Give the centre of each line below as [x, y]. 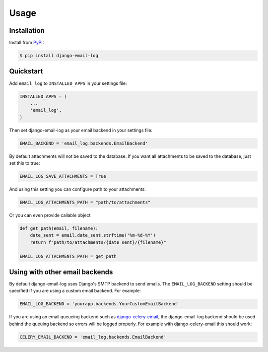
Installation [27, 31]
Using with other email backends [61, 272]
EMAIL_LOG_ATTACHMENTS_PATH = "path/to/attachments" [85, 202]
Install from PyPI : [27, 43]
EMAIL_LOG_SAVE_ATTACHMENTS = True [63, 176]
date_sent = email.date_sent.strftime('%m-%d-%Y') [93, 235]
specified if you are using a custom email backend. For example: [75, 291]
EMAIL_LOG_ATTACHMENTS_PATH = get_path [68, 256]
